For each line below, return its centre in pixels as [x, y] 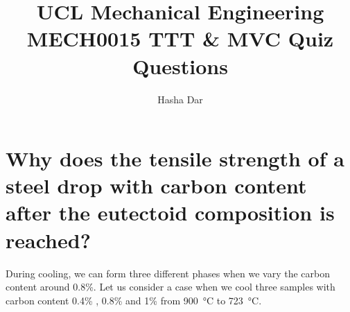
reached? [48, 240]
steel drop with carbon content [156, 185]
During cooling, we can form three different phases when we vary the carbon [168, 273]
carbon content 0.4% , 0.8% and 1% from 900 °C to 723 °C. [134, 300]
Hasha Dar [180, 99]
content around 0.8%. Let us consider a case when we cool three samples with [170, 287]
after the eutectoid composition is [170, 213]
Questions [180, 66]
